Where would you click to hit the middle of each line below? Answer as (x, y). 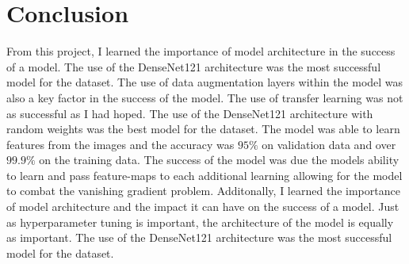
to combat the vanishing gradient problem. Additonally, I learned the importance (203, 191)
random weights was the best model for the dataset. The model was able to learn (203, 129)
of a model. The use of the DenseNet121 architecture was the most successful (194, 66)
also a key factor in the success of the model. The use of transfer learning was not (205, 97)
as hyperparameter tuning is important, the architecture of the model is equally (200, 222)
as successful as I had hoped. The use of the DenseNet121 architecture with (190, 113)
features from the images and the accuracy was (120, 144)
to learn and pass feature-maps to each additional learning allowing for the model (204, 175)
